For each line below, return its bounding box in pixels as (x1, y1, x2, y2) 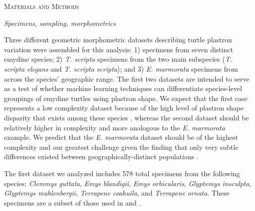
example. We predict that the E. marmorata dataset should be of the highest (4, 132, 238, 142)
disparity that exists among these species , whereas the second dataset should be (4, 112, 249, 122)
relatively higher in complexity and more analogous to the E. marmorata (4, 122, 225, 132)
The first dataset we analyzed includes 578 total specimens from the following (4, 168, 240, 178)
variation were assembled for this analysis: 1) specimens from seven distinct (4, 44, 233, 54)
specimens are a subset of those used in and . (4, 197, 141, 208)
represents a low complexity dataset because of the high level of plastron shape (4, 103, 244, 113)
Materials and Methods (4, 1, 79, 11)
